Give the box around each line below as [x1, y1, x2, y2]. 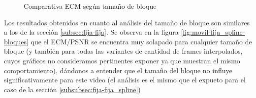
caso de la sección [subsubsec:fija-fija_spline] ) [4, 84, 141, 94]
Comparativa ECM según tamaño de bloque [24, 1, 157, 11]
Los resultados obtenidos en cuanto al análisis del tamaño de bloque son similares [4, 17, 250, 27]
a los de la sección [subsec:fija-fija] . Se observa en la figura [4, 27, 179, 37]
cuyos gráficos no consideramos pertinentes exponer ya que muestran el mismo [4, 55, 240, 65]
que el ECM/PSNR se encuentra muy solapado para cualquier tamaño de [31, 36, 252, 46]
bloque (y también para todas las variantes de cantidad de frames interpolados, [4, 46, 243, 56]
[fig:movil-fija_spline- [181, 27, 245, 37]
